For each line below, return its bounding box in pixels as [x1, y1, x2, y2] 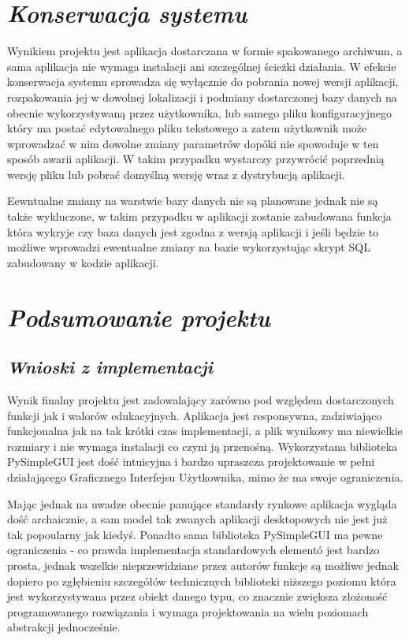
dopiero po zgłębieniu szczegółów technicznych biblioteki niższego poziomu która [7, 572, 396, 589]
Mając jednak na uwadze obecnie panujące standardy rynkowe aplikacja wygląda [7, 495, 397, 512]
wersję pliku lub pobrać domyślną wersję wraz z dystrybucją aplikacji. [7, 166, 345, 182]
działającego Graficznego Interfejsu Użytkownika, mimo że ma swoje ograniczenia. [7, 468, 403, 485]
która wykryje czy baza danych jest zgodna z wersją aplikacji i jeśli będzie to [7, 223, 379, 240]
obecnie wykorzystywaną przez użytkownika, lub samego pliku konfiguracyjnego [7, 104, 392, 121]
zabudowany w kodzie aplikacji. [7, 254, 159, 270]
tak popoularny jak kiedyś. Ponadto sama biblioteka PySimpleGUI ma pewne [7, 526, 383, 542]
